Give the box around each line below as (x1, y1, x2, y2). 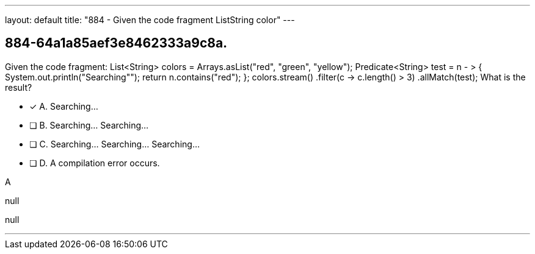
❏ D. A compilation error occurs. (29, 157, 160, 168)
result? (5, 82, 32, 93)
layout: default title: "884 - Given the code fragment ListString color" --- (5, 15, 295, 25)
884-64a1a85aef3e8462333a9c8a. (5, 35, 228, 51)
